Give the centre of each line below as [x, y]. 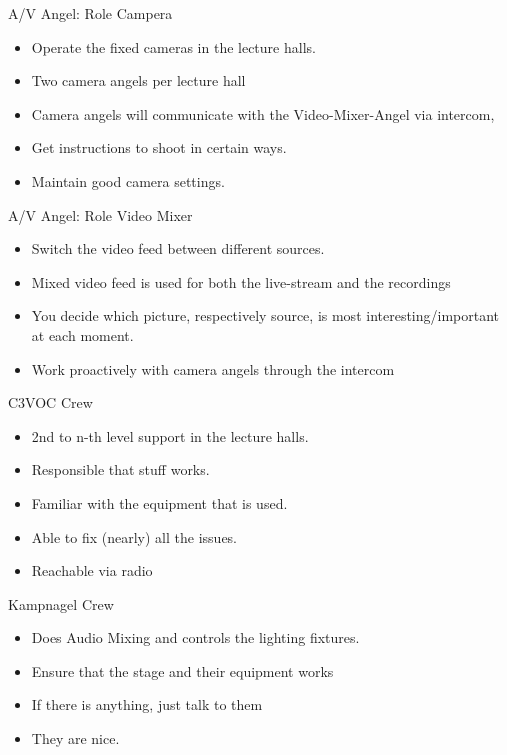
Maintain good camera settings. [128, 180]
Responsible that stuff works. [120, 469]
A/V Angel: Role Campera [90, 13]
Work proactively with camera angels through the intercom [213, 368]
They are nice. [75, 738]
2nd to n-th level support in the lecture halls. [170, 435]
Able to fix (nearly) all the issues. [134, 536]
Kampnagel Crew [61, 603]
